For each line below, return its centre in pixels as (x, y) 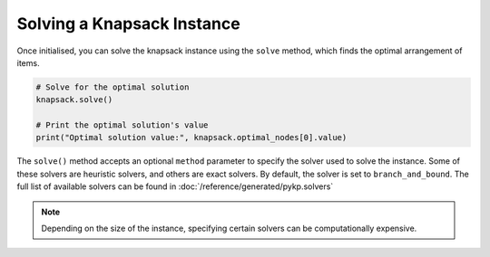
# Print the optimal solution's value (122, 125)
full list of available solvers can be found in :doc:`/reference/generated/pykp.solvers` (175, 186)
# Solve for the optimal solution (113, 87)
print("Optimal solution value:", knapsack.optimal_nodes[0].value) (191, 138)
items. (28, 62)
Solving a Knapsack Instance (128, 24)
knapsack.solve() (74, 100)
